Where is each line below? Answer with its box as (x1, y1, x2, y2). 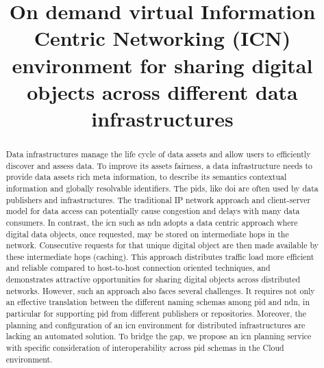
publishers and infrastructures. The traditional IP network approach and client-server (5, 194, 311, 205)
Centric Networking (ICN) (34, 24, 291, 52)
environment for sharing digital (12, 51, 313, 79)
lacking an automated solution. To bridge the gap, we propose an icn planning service (5, 330, 312, 342)
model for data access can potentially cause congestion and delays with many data (5, 205, 300, 217)
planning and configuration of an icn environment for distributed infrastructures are (5, 319, 306, 330)
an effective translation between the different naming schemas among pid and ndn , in (5, 296, 310, 308)
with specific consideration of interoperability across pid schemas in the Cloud (5, 342, 284, 354)
